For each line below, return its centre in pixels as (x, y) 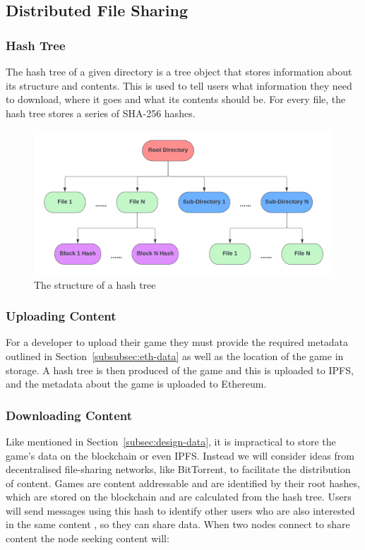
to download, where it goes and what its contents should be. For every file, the (176, 99)
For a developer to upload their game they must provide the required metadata (177, 342)
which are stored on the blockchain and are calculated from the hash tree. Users (179, 497)
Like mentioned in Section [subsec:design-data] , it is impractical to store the (171, 441)
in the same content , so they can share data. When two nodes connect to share (178, 524)
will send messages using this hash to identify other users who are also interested (180, 510)
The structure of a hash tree (95, 284)
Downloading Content (69, 415)
